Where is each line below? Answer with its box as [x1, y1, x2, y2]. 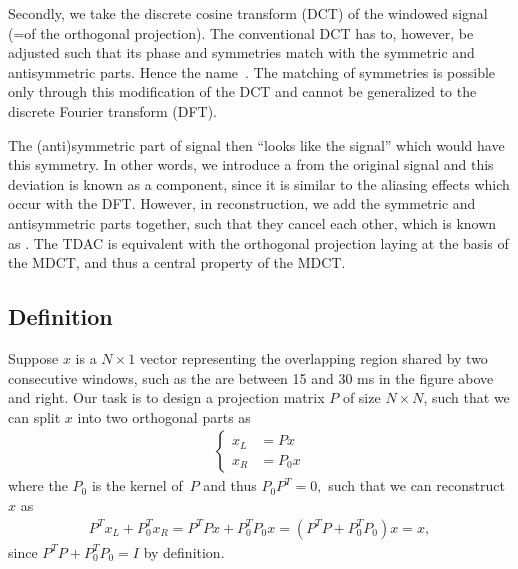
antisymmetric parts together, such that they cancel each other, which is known [8, 212, 497, 233]
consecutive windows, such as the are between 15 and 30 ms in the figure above [8, 367, 494, 388]
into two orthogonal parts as [77, 406, 251, 427]
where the [8, 475, 68, 496]
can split [8, 406, 61, 427]
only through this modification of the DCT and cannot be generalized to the [8, 81, 477, 102]
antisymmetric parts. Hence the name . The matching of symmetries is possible [8, 61, 496, 82]
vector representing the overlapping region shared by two [139, 347, 488, 368]
